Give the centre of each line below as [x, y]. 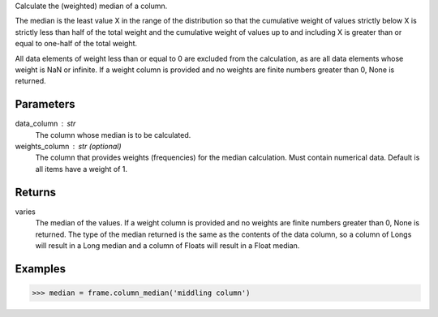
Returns [36, 192]
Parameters [45, 104]
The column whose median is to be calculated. [113, 135]
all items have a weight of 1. [81, 169]
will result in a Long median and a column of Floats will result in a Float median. [167, 245]
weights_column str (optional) [68, 147]
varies [26, 212]
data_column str [45, 124]
